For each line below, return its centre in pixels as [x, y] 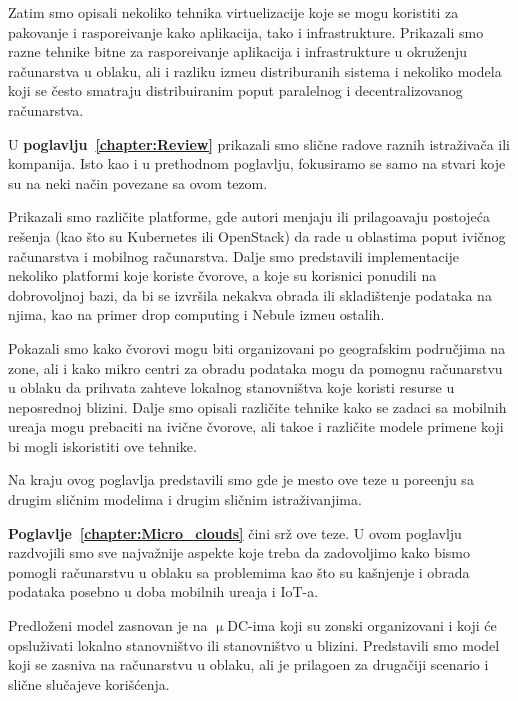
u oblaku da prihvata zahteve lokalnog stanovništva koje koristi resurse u [231, 387]
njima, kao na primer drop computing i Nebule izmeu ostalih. [196, 314]
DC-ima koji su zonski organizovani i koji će [362, 625]
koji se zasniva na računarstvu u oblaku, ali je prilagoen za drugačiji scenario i [248, 664]
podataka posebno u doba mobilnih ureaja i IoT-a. [163, 591]
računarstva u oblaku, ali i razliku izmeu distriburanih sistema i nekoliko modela [255, 70]
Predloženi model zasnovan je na [108, 625]
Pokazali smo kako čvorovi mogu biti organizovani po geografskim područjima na [257, 347]
